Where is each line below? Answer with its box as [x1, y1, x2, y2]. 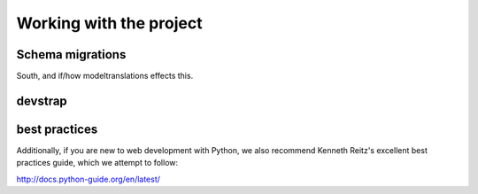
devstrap [16, 93, 68, 108]
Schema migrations [16, 47, 127, 62]
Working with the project [16, 13, 203, 33]
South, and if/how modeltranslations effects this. [16, 71, 194, 81]
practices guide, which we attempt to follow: [16, 158, 179, 168]
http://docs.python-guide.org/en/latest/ [16, 174, 161, 184]
